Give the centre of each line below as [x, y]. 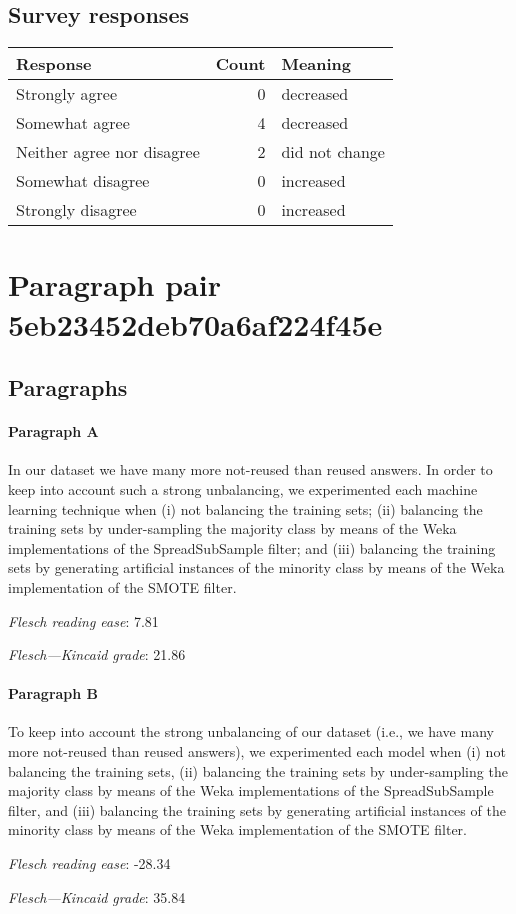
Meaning [316, 64]
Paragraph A [53, 431]
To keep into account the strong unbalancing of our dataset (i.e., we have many [251, 731]
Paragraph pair [114, 284]
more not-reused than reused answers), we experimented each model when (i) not [257, 751]
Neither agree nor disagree [108, 152]
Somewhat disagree [83, 181]
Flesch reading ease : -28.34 [89, 863]
